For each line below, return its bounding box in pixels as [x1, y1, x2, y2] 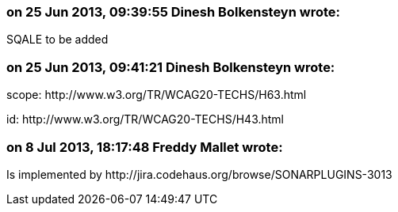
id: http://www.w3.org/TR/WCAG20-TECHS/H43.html [6, 112, 285, 127]
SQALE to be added [6, 32, 109, 47]
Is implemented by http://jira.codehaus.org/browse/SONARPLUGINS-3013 [6, 167, 392, 181]
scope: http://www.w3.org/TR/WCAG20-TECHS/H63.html [6, 88, 307, 102]
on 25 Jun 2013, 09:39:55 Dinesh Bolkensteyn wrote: [6, 4, 341, 20]
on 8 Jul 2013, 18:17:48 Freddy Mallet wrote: [6, 138, 283, 155]
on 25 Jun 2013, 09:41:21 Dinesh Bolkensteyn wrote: [6, 59, 335, 75]
